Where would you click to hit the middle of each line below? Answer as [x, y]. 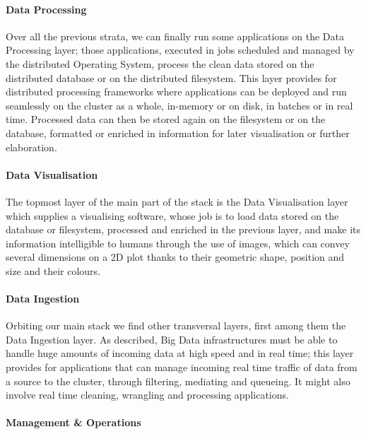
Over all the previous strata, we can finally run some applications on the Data [175, 36]
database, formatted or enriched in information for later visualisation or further [178, 133]
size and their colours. [53, 270]
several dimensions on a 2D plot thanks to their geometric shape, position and [175, 257]
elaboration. [31, 147]
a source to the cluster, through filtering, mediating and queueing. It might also [178, 381]
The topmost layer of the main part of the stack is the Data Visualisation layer [177, 201]
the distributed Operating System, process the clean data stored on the [160, 63]
